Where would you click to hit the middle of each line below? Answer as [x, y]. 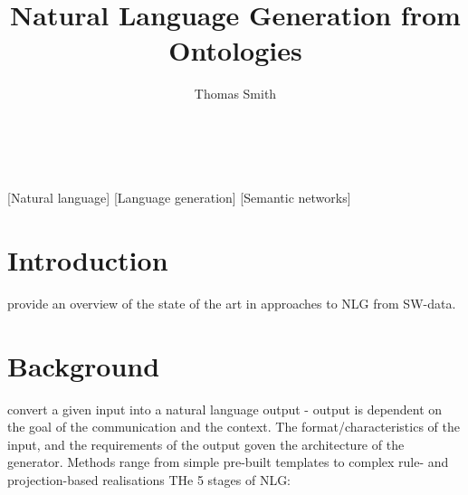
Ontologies [235, 50]
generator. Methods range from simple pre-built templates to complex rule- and [228, 462]
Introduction [88, 259]
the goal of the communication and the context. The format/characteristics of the [234, 427]
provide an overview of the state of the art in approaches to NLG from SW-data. [232, 303]
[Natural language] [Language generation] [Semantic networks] [179, 198]
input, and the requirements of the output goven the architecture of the [206, 444]
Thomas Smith [235, 94]
